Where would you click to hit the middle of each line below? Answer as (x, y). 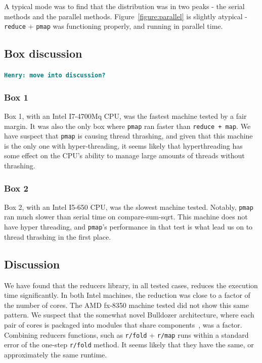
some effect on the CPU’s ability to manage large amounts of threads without (124, 155)
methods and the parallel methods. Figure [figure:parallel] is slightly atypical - (126, 16)
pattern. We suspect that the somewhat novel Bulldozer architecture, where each (129, 315)
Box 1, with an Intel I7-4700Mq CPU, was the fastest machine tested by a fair (125, 116)
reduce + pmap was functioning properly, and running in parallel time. (114, 26)
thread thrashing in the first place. (58, 236)
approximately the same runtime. (56, 354)
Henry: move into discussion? (55, 76)
